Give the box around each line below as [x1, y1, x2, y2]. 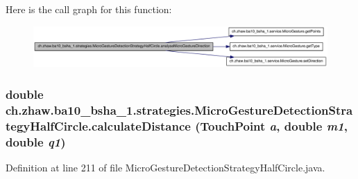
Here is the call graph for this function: [6, 2, 172, 16]
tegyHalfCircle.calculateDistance [6, 117, 191, 134]
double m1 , [284, 117, 348, 134]
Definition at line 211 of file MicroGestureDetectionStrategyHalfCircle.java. [6, 160, 325, 174]
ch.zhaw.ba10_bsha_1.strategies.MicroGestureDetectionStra [6, 101, 353, 118]
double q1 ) [6, 133, 66, 150]
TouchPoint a [200, 117, 277, 134]
